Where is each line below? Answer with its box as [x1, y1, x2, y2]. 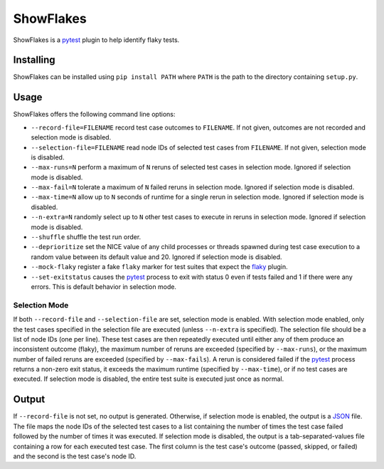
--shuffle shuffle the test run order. [31, 233, 142, 241]
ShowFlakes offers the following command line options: [13, 110, 176, 119]
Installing [13, 54, 56, 66]
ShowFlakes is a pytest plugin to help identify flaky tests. [13, 36, 180, 44]
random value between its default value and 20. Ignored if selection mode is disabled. [31, 253, 282, 261]
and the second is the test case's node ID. [13, 452, 137, 460]
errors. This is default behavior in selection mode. [31, 283, 177, 291]
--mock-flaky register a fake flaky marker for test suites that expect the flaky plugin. [31, 263, 288, 271]
